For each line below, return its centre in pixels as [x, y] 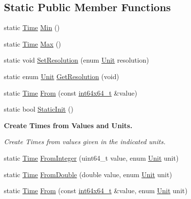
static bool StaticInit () [39, 109]
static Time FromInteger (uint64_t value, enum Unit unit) [91, 158]
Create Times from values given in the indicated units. [85, 141]
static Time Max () [33, 43]
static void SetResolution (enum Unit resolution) [77, 60]
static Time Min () [32, 27]
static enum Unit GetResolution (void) [61, 76]
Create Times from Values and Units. [68, 125]
